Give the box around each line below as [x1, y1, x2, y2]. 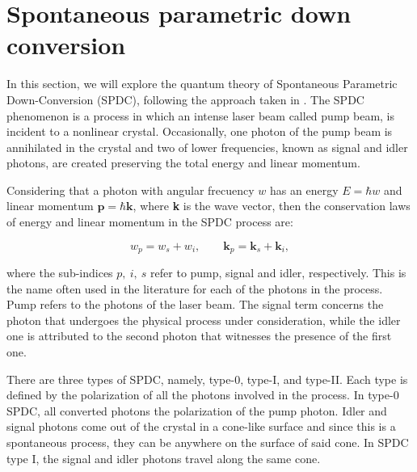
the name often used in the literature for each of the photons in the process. [6, 280, 383, 297]
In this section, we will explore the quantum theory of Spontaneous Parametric [6, 75, 398, 92]
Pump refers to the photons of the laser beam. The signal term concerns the [6, 296, 384, 313]
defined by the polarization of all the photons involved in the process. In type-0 [6, 386, 399, 403]
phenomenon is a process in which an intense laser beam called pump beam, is [6, 107, 395, 124]
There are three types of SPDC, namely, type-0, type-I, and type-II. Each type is [6, 370, 408, 387]
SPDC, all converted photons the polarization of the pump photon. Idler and [6, 402, 387, 419]
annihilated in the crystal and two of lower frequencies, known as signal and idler [6, 138, 408, 155]
